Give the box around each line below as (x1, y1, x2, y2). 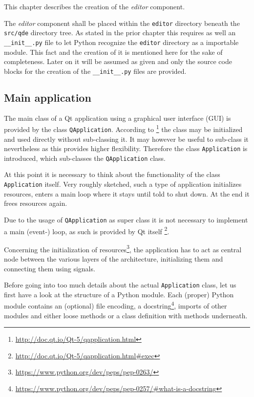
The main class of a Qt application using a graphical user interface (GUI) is (4, 112, 231, 123)
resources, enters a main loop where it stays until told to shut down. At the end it (4, 188, 250, 198)
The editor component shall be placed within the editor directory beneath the (4, 18, 240, 28)
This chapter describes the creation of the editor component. (4, 1, 185, 11)
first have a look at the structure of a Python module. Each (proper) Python (4, 289, 234, 299)
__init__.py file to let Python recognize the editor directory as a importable (4, 37, 239, 47)
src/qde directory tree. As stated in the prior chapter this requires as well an (4, 27, 236, 38)
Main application (4, 89, 91, 105)
